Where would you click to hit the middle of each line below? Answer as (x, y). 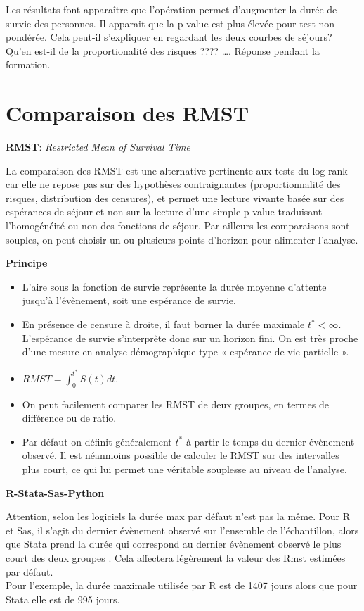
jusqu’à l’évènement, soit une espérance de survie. (129, 300)
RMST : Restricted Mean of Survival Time (98, 147)
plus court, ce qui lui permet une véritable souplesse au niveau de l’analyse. (184, 469)
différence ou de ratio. (69, 418)
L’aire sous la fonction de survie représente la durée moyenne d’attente (174, 286)
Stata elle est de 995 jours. (63, 599)
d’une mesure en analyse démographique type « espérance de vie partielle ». (186, 352)
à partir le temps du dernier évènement (270, 441)
